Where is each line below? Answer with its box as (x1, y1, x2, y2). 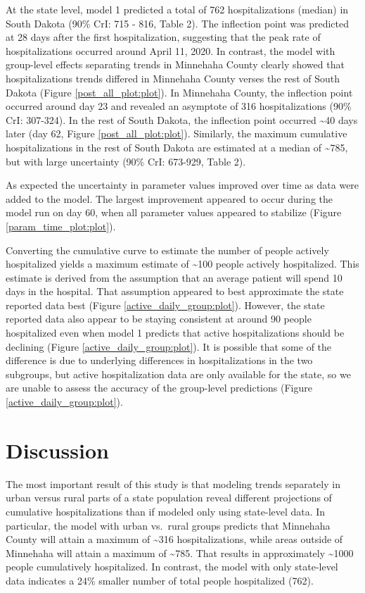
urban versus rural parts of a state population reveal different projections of (6, 490, 332, 505)
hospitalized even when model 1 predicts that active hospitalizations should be (6, 325, 345, 340)
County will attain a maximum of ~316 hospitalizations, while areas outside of (6, 532, 343, 547)
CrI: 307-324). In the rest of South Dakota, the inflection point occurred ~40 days (6, 112, 358, 127)
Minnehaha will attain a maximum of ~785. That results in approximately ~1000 (6, 545, 354, 560)
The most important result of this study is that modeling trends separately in (6, 476, 340, 491)
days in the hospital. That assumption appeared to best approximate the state (6, 284, 344, 299)
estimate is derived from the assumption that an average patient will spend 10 (6, 270, 342, 285)
